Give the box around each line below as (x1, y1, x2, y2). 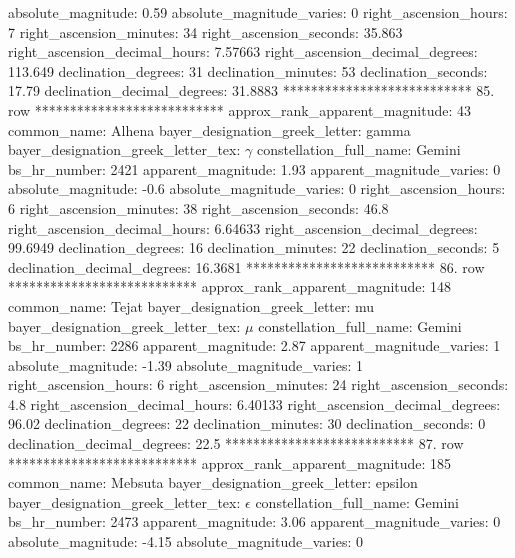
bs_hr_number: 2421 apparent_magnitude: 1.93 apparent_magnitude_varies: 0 (8, 158, 501, 179)
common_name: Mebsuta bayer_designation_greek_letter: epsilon (8, 472, 418, 493)
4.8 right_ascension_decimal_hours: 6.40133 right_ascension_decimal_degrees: (8, 393, 501, 414)
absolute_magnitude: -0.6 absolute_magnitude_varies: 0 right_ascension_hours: (8, 178, 506, 199)
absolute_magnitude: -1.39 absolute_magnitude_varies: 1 (8, 354, 363, 375)
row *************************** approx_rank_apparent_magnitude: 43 (8, 99, 471, 120)
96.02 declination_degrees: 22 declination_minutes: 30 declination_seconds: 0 (8, 413, 486, 434)
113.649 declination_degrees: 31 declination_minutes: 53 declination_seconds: (8, 60, 488, 81)
